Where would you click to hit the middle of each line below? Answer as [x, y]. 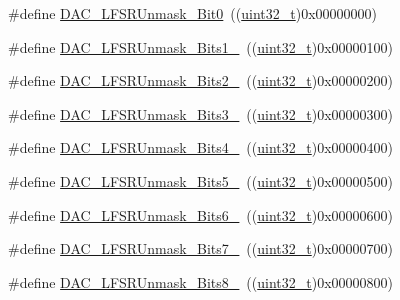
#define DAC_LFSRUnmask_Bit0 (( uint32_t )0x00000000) [192, 13]
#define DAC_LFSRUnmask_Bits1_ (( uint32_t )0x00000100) [201, 46]
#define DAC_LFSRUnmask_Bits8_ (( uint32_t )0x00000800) [201, 281]
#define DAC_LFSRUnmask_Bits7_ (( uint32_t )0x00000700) [201, 248]
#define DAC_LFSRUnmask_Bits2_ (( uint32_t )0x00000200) [201, 80]
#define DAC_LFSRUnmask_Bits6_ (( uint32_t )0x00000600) [201, 214]
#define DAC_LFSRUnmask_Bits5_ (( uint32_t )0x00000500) [201, 180]
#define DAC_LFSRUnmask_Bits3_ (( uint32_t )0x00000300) [201, 113]
